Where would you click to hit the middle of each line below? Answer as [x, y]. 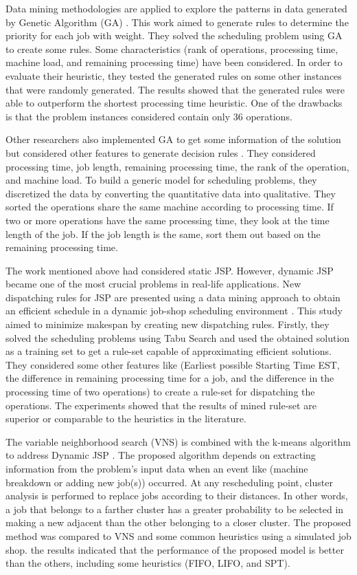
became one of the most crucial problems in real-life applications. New [153, 284]
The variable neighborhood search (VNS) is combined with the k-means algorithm [178, 441]
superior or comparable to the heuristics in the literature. [126, 419]
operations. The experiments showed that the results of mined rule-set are [161, 405]
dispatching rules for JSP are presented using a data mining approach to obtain [173, 297]
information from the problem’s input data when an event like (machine [157, 468]
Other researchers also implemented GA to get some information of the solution [173, 139]
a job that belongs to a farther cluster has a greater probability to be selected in [175, 509]
